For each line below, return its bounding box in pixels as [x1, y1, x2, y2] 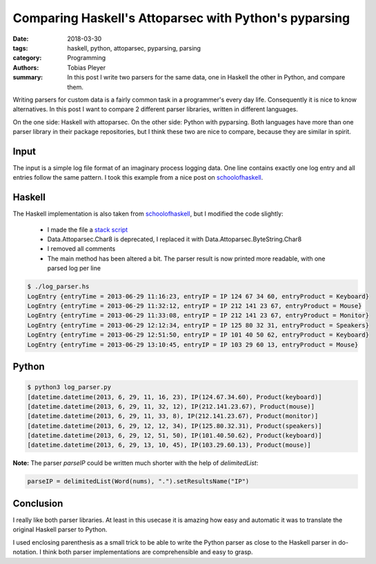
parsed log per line [47, 264, 101, 272]
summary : [12, 73, 43, 82]
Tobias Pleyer [67, 63, 106, 72]
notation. [12, 548, 38, 556]
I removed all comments [47, 245, 116, 253]
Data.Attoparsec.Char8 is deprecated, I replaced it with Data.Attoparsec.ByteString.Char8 [47, 235, 302, 243]
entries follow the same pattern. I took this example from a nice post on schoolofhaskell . [12, 173, 264, 182]
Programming [67, 54, 106, 62]
